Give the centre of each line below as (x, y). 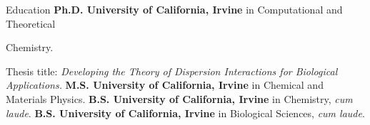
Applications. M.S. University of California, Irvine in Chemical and (165, 85)
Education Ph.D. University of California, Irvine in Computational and (174, 9)
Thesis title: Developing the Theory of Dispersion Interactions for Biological (172, 71)
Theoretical (31, 23)
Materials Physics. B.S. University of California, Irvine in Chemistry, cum (179, 98)
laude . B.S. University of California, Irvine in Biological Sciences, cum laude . (185, 113)
